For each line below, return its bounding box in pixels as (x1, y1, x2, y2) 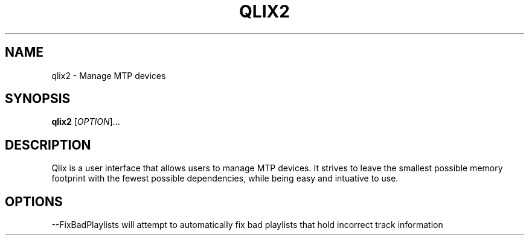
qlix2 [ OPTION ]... (51, 116, 120, 127)
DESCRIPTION (5, 137, 91, 153)
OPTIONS (5, 194, 63, 209)
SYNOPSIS (5, 91, 71, 107)
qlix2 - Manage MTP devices (51, 70, 166, 81)
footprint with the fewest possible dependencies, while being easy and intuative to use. (51, 173, 399, 184)
